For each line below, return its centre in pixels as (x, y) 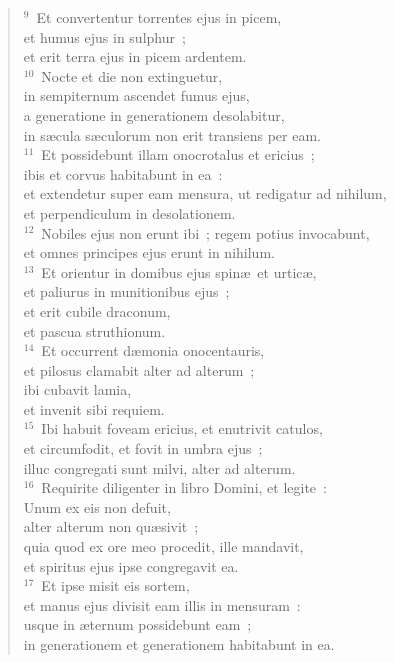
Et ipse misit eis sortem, (115, 585)
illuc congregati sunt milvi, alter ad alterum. (159, 467)
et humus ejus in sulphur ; (104, 36)
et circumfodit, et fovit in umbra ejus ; (143, 448)
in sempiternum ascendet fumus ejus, (136, 95)
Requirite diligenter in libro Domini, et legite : (184, 487)
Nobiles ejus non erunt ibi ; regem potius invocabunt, (205, 232)
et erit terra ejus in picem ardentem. (135, 56)
